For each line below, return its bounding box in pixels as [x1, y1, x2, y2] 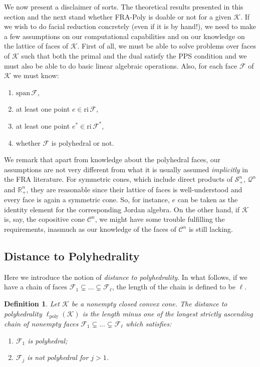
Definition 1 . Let [4, 298, 60, 308]
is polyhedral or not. [51, 137, 114, 148]
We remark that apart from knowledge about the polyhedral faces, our [4, 154, 221, 165]
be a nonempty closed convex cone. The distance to [71, 298, 227, 308]
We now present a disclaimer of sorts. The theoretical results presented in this [4, 2, 243, 12]
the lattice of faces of [4, 41, 69, 51]
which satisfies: [126, 318, 172, 329]
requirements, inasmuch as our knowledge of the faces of [4, 224, 176, 234]
